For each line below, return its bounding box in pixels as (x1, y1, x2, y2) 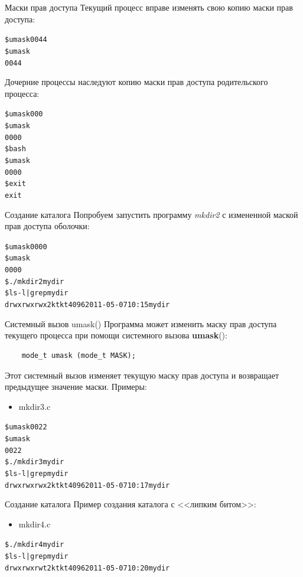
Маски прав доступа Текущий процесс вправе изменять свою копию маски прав (5, 1, 293, 13)
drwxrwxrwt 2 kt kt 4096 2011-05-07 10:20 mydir (5, 563, 170, 572)
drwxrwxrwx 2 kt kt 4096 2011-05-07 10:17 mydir (5, 481, 170, 490)
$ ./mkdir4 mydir (5, 540, 64, 549)
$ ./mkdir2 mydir (5, 277, 64, 286)
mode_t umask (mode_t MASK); (21, 351, 136, 360)
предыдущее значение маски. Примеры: (5, 380, 147, 393)
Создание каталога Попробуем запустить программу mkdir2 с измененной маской (5, 208, 298, 220)
